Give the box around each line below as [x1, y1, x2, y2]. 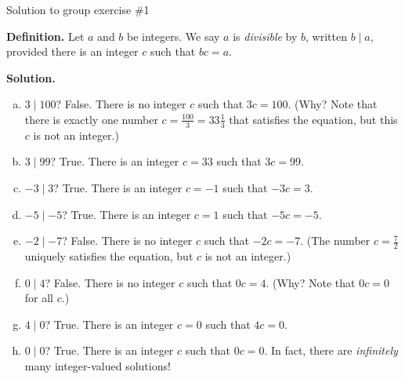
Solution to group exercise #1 [6, 2, 150, 17]
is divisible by [233, 27, 298, 44]
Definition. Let [6, 27, 85, 44]
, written [306, 27, 347, 44]
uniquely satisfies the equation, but [24, 248, 193, 264]
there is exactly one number [24, 111, 158, 127]
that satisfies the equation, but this [229, 111, 398, 127]
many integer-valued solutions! [24, 357, 171, 374]
